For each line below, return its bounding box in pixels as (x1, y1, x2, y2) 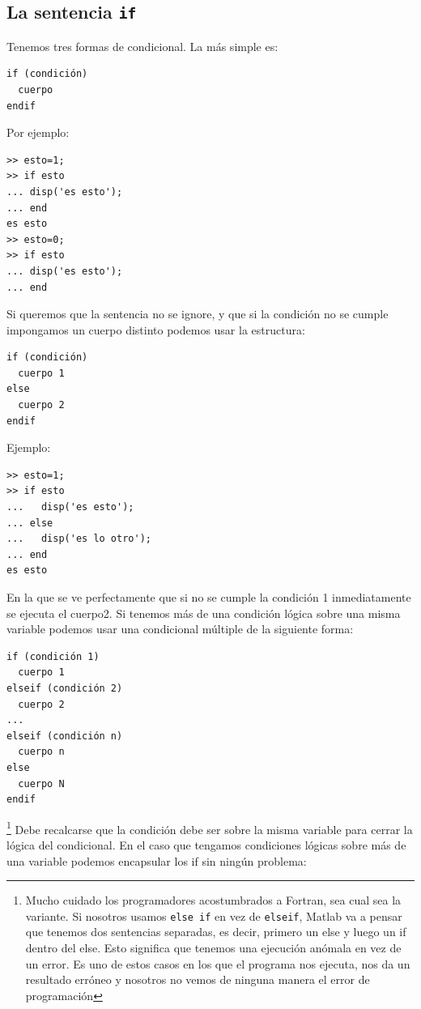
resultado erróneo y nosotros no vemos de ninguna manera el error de (25, 971, 370, 988)
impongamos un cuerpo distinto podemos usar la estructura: (6, 321, 305, 338)
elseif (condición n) (6, 730, 123, 742)
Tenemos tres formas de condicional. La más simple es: (6, 37, 279, 54)
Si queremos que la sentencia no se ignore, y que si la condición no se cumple (6, 305, 389, 322)
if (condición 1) (6, 650, 100, 662)
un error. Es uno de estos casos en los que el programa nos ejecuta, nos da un (25, 955, 410, 972)
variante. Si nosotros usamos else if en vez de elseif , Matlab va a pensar (25, 907, 402, 924)
